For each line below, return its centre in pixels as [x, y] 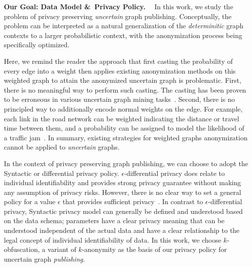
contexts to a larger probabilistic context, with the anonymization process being [123, 35]
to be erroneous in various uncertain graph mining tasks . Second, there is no [119, 99]
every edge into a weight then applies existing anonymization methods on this [120, 70]
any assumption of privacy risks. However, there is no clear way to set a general [123, 192]
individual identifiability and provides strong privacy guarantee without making [123, 182]
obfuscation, [22, 249]
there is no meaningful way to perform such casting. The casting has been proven [125, 89]
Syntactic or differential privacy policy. [62, 173]
